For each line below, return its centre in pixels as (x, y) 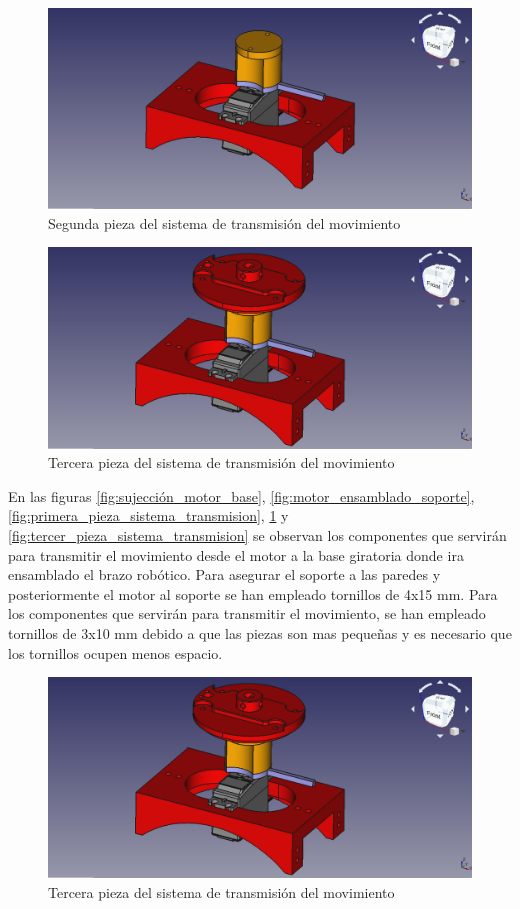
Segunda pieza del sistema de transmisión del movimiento (224, 222)
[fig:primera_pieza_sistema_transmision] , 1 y (148, 515)
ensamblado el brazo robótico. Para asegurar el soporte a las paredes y (224, 574)
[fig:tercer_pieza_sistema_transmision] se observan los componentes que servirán (257, 535)
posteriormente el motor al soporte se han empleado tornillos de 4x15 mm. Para (253, 593)
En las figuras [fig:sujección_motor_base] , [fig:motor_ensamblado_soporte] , (241, 495)
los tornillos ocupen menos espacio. (115, 652)
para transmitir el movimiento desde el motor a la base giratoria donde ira (236, 554)
